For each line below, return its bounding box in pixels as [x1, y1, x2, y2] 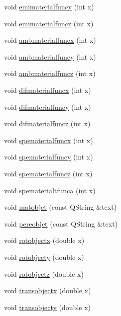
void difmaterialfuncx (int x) [4, 84, 91, 95]
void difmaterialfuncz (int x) [4, 118, 91, 129]
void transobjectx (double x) [4, 285, 91, 296]
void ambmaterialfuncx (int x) [4, 35, 96, 45]
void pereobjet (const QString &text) [4, 218, 118, 229]
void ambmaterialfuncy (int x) [4, 51, 96, 62]
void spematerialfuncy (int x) [4, 152, 93, 162]
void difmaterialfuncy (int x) [4, 101, 91, 112]
